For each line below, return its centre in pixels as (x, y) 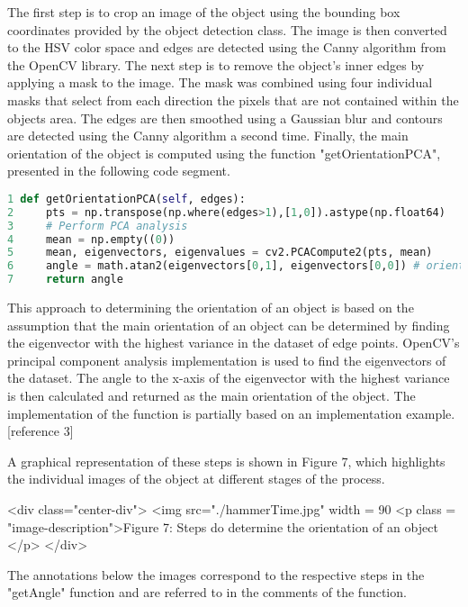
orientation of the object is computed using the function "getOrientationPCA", (224, 153)
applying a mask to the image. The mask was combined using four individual (220, 82)
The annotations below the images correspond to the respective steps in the (216, 574)
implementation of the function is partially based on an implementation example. (231, 413)
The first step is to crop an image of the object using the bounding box (204, 12)
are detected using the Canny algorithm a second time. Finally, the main (208, 136)
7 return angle (65, 280)
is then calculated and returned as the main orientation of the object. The (211, 396)
